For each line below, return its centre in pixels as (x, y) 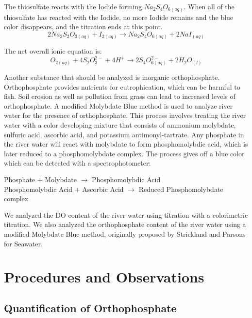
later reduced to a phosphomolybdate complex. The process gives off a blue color (124, 153)
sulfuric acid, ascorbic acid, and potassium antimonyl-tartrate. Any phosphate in (124, 134)
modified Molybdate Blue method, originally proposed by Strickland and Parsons (125, 234)
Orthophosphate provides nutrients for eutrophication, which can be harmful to (122, 86)
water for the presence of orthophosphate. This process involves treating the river (125, 115)
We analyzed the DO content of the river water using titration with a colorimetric (126, 215)
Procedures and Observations (104, 277)
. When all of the (209, 6)
